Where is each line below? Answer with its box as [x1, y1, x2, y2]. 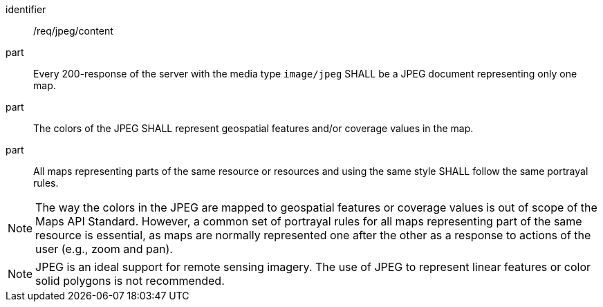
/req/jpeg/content [33, 25, 113, 37]
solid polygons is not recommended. [35, 274, 225, 288]
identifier [6, 3, 46, 15]
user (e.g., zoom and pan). [35, 242, 173, 256]
